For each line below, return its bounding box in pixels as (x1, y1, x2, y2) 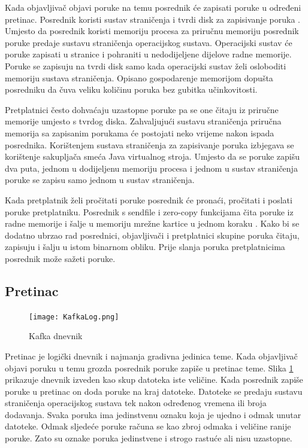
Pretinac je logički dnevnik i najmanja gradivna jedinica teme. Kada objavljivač (5, 349, 298, 362)
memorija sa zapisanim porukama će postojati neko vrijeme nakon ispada (5, 126, 274, 139)
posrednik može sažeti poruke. (5, 252, 116, 264)
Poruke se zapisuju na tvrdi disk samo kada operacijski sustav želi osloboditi (5, 59, 286, 72)
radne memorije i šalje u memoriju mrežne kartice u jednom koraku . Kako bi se (5, 217, 300, 230)
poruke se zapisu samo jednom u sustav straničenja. (5, 173, 195, 186)
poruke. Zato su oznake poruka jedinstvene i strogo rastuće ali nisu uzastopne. (5, 432, 292, 444)
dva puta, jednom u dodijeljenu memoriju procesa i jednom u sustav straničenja (5, 161, 298, 174)
